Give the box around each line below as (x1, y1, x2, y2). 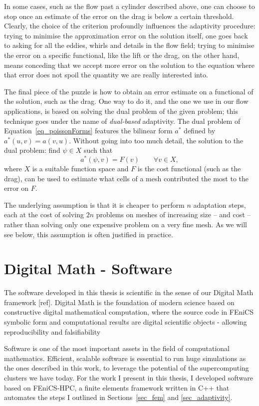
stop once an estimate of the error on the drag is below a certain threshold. (4, 10, 234, 21)
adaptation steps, (193, 199, 246, 210)
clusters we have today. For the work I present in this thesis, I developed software (4, 373, 254, 383)
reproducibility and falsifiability (4, 326, 101, 337)
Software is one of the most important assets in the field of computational (4, 343, 230, 354)
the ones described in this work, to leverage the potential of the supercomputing (4, 363, 249, 373)
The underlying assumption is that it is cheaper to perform (4, 199, 185, 210)
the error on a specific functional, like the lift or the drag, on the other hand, (4, 49, 240, 60)
